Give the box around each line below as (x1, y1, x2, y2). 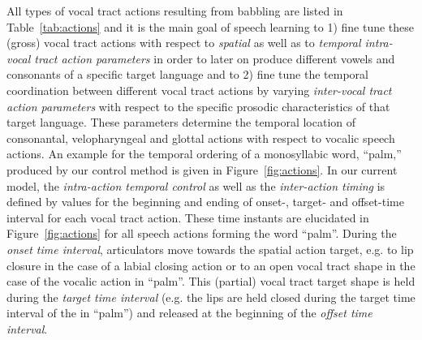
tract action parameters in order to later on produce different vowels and (34, 49, 395, 67)
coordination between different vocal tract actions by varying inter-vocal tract (6, 81, 392, 98)
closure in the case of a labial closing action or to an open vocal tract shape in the (6, 256, 416, 273)
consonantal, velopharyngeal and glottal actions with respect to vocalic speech (6, 129, 395, 146)
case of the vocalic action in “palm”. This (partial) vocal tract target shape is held (6, 273, 416, 290)
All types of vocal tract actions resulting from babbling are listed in (6, 2, 343, 19)
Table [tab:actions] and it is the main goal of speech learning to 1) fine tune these (6, 18, 415, 35)
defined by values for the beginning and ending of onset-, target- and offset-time (6, 193, 404, 210)
